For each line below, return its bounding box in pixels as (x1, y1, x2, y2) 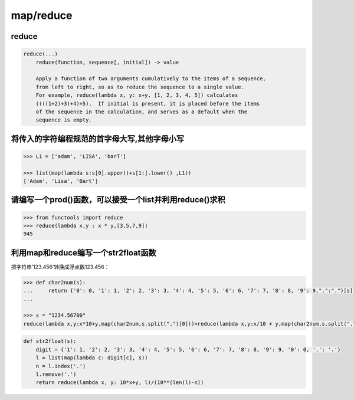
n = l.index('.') (35, 363, 86, 369)
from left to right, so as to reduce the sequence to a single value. (35, 83, 245, 90)
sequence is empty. (35, 117, 93, 123)
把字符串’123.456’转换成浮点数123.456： (11, 263, 110, 270)
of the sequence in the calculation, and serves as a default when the (35, 108, 248, 115)
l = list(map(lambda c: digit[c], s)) (35, 355, 148, 361)
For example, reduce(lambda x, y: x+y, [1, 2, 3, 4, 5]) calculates (35, 92, 238, 99)
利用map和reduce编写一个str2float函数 (11, 248, 156, 258)
